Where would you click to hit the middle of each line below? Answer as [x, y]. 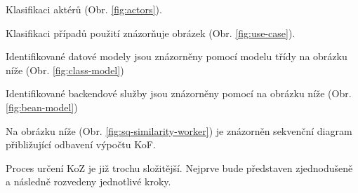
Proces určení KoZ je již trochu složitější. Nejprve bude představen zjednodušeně [179, 167]
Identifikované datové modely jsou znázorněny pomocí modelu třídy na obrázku [177, 56]
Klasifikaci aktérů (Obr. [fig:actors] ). [84, 9]
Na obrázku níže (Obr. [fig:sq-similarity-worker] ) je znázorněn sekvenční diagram [179, 130]
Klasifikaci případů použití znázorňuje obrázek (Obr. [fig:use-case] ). [151, 33]
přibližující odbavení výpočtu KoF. [81, 144]
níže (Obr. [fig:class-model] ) [65, 70]
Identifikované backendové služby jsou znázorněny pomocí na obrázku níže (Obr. [179, 93]
